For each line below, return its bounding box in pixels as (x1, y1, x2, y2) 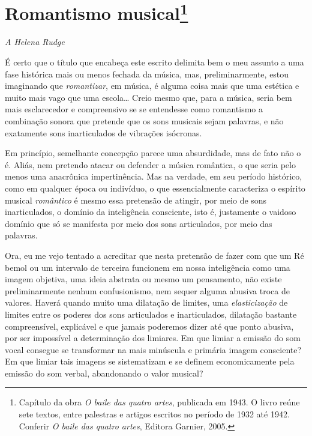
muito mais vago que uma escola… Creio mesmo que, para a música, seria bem (5, 91, 292, 103)
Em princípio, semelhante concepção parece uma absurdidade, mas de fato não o (5, 147, 301, 159)
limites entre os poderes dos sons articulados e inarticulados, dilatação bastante (5, 307, 297, 320)
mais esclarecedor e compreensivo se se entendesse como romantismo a (5, 103, 263, 115)
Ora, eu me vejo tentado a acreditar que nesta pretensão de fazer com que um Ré (5, 249, 304, 261)
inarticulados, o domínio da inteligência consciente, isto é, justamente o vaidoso (5, 205, 296, 218)
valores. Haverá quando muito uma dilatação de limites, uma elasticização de (5, 296, 288, 309)
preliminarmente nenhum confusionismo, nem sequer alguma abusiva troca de (5, 284, 290, 297)
